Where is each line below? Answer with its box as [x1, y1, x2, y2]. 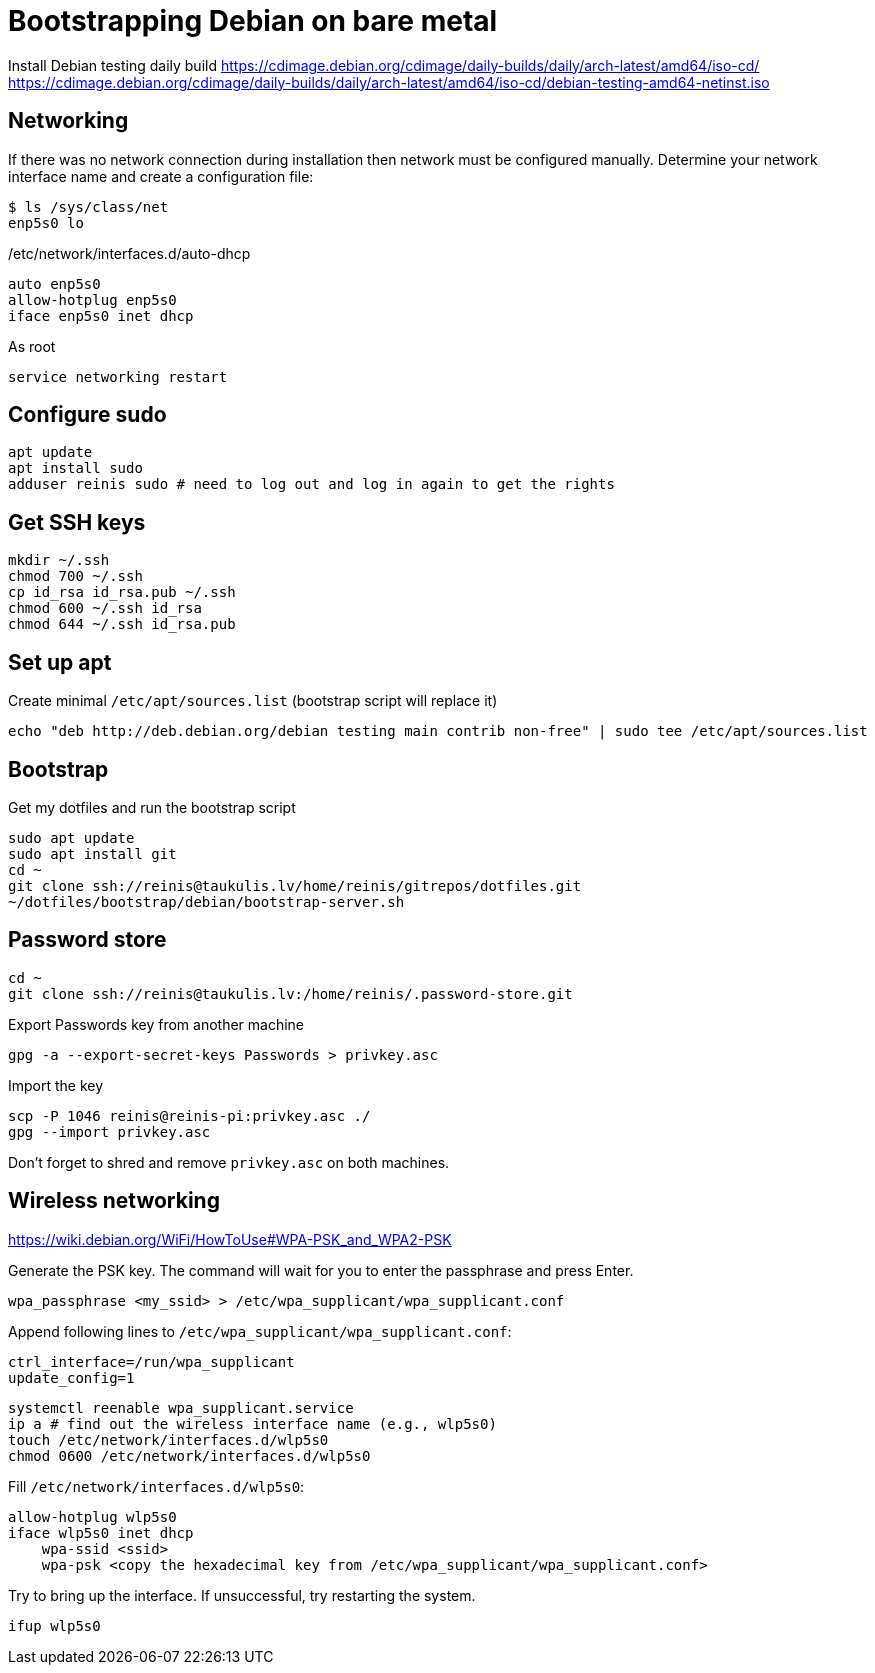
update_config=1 [8, 1369, 135, 1386]
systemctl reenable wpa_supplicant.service [8, 1399, 354, 1416]
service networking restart [8, 368, 228, 385]
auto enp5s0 [8, 275, 101, 292]
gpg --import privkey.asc [8, 1123, 211, 1140]
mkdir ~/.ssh [8, 552, 110, 569]
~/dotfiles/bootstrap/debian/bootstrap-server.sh [8, 893, 405, 910]
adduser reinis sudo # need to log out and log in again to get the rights [8, 476, 615, 493]
